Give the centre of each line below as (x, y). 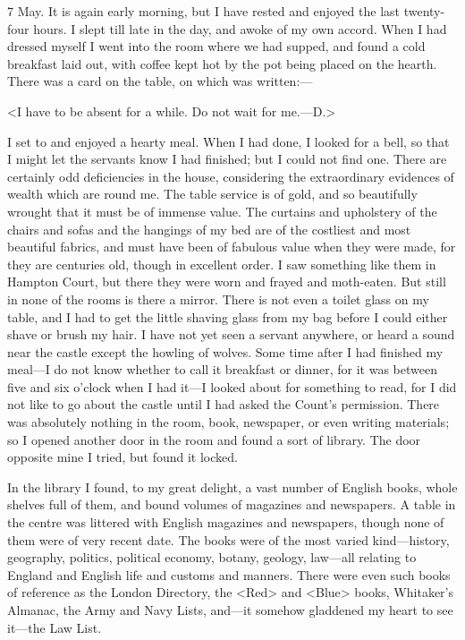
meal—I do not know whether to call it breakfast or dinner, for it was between (222, 369)
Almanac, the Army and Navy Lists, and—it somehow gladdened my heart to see (230, 610)
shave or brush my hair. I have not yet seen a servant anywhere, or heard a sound (231, 334)
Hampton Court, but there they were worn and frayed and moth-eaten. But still (227, 282)
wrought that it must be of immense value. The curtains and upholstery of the (222, 211)
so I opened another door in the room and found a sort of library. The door (214, 439)
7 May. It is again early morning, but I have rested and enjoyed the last (204, 11)
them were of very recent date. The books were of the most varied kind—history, (228, 539)
